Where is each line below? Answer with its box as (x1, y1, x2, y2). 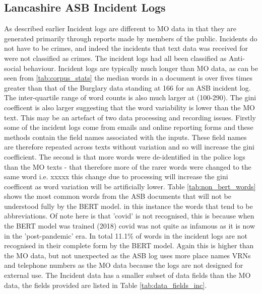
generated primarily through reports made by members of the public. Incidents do (4, 33, 257, 43)
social (4, 62, 21, 73)
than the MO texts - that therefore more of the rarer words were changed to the (4, 161, 251, 172)
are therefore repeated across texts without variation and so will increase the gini (4, 141, 254, 152)
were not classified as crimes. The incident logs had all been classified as (4, 52, 227, 63)
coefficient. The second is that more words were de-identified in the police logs (4, 151, 245, 162)
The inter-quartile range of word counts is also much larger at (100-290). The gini (4, 92, 256, 103)
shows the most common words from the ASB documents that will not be (4, 191, 231, 201)
